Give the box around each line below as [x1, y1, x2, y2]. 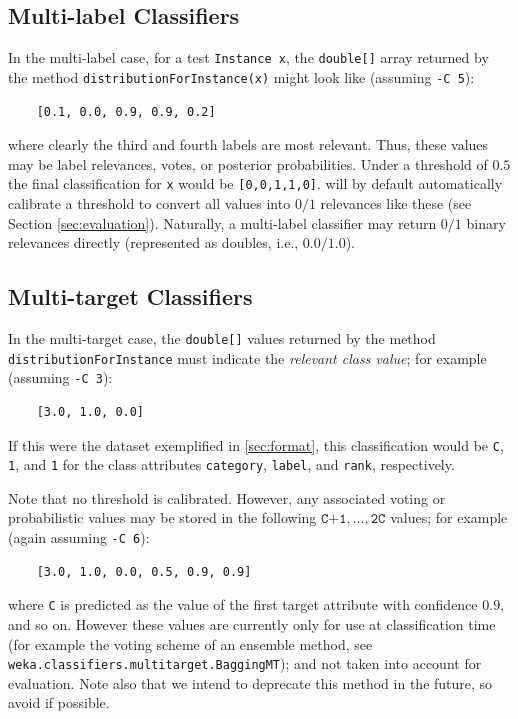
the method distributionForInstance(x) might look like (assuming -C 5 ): [8, 66, 475, 87]
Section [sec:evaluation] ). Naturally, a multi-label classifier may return [8, 212, 437, 233]
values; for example [390, 507, 508, 528]
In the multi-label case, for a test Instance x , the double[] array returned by [8, 47, 489, 68]
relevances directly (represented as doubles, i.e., [8, 232, 299, 253]
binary [466, 212, 506, 233]
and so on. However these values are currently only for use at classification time [8, 613, 496, 634]
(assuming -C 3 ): [8, 367, 113, 388]
